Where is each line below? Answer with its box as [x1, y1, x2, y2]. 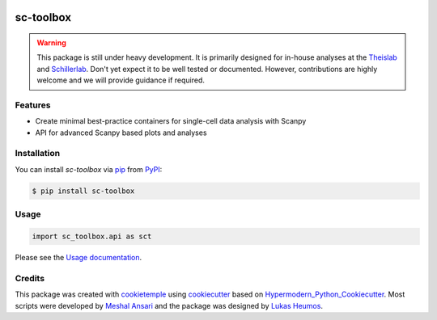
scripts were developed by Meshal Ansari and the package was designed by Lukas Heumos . [15, 301, 324, 310]
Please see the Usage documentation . [15, 252, 142, 262]
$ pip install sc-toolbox [32, 186, 135, 196]
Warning [36, 38, 66, 48]
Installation [15, 148, 61, 159]
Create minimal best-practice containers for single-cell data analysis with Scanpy [35, 116, 307, 126]
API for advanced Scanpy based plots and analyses [35, 128, 207, 137]
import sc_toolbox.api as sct [32, 231, 152, 241]
